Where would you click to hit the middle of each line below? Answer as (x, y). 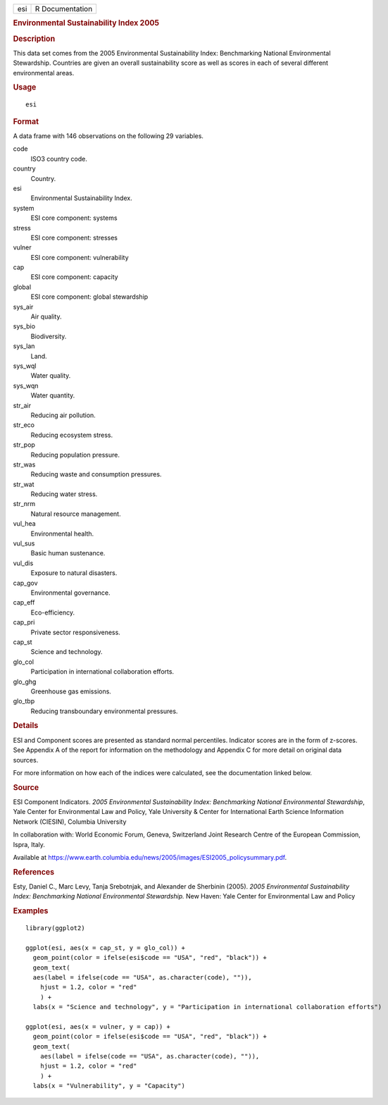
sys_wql (25, 366)
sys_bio (24, 326)
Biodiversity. (49, 336)
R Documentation (64, 9)
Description (34, 39)
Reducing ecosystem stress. (71, 435)
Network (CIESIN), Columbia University (70, 822)
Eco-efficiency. (53, 612)
